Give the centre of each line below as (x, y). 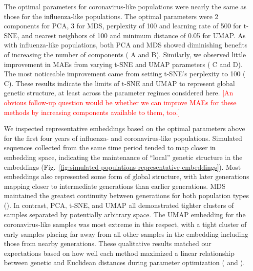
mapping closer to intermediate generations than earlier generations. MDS (115, 186)
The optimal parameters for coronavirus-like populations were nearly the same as (125, 6)
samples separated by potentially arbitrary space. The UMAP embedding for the (125, 215)
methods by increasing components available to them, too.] (92, 112)
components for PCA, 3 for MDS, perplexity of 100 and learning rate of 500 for (123, 26)
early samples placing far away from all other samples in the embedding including (126, 234)
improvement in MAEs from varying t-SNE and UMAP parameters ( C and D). (123, 64)
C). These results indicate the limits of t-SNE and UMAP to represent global (119, 83)
